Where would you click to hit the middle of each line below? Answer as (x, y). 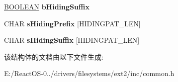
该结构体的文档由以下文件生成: (54, 56)
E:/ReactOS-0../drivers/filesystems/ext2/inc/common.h (89, 73)
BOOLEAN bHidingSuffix (47, 6)
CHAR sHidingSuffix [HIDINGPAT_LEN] (72, 40)
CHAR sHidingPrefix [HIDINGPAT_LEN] (72, 23)
